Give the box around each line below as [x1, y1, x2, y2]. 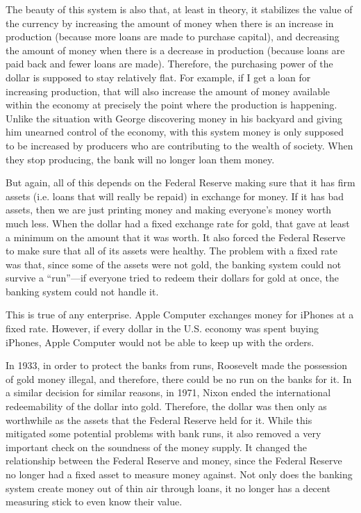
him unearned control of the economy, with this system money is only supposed [6, 124, 344, 139]
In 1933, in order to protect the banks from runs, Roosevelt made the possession [6, 358, 348, 373]
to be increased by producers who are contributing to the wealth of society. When [6, 138, 353, 152]
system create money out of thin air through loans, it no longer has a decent [6, 480, 330, 495]
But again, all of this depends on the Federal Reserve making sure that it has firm [6, 175, 355, 190]
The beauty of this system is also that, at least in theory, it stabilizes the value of [6, 2, 353, 16]
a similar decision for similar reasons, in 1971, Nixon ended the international [6, 385, 331, 400]
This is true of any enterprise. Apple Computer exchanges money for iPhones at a [6, 307, 354, 322]
